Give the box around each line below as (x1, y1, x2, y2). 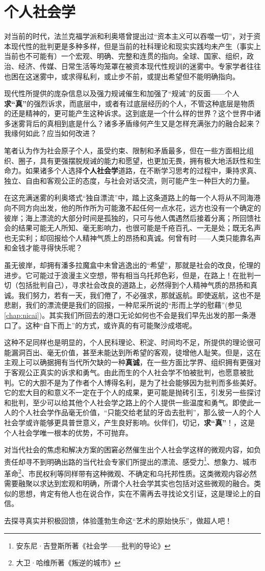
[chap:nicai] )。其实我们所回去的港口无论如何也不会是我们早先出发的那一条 (4, 309, 249, 320)
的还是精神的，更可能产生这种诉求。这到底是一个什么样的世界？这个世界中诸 (4, 108, 261, 119)
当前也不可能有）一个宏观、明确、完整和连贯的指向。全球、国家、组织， (4, 51, 247, 61)
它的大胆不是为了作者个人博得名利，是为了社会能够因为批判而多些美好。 (18, 377, 261, 387)
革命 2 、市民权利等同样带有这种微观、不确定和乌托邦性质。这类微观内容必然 (4, 466, 257, 478)
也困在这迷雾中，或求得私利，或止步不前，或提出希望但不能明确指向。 (4, 71, 240, 81)
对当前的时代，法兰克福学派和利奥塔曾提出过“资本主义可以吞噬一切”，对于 (4, 31, 254, 41)
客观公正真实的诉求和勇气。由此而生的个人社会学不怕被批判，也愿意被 (11, 367, 247, 377)
